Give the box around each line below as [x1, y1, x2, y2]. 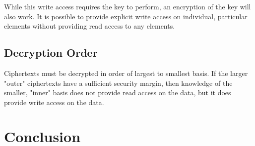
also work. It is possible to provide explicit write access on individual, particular [4, 11, 248, 21]
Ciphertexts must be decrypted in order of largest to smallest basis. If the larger [4, 68, 248, 78]
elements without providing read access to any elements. [4, 21, 175, 31]
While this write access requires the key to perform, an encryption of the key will [4, 1, 251, 11]
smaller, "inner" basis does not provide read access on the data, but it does [4, 87, 231, 98]
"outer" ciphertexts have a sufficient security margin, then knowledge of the [4, 77, 233, 88]
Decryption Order [4, 45, 98, 60]
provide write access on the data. [4, 97, 104, 107]
